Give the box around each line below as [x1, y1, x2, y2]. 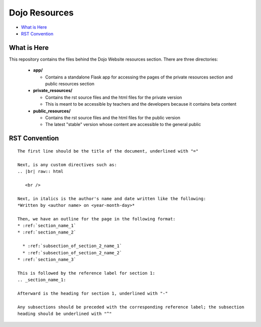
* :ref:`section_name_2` [17, 230, 76, 235]
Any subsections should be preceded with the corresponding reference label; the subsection [17, 304, 245, 310]
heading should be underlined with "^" [17, 311, 112, 317]
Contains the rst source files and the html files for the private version [45, 94, 182, 100]
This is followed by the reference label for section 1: [17, 270, 156, 276]
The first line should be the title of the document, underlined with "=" [17, 148, 199, 154]
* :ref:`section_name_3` [17, 257, 76, 263]
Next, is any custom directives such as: [17, 162, 117, 167]
